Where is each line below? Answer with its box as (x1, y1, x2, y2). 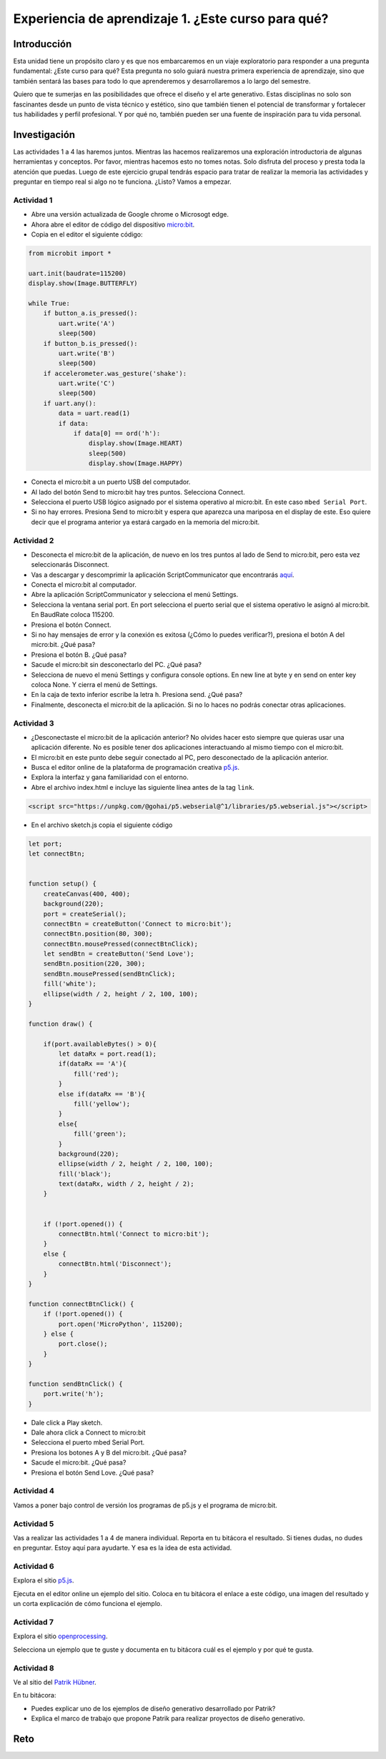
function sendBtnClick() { (28, 1379, 123, 1388)
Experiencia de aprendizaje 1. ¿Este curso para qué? (13, 11, 329, 26)
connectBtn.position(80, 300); (43, 930, 153, 938)
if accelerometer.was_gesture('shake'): (43, 369, 187, 377)
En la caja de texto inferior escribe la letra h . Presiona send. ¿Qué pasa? (31, 690, 243, 699)
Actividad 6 (13, 1562, 54, 1572)
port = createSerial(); (43, 910, 127, 918)
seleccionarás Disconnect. (31, 560, 110, 569)
